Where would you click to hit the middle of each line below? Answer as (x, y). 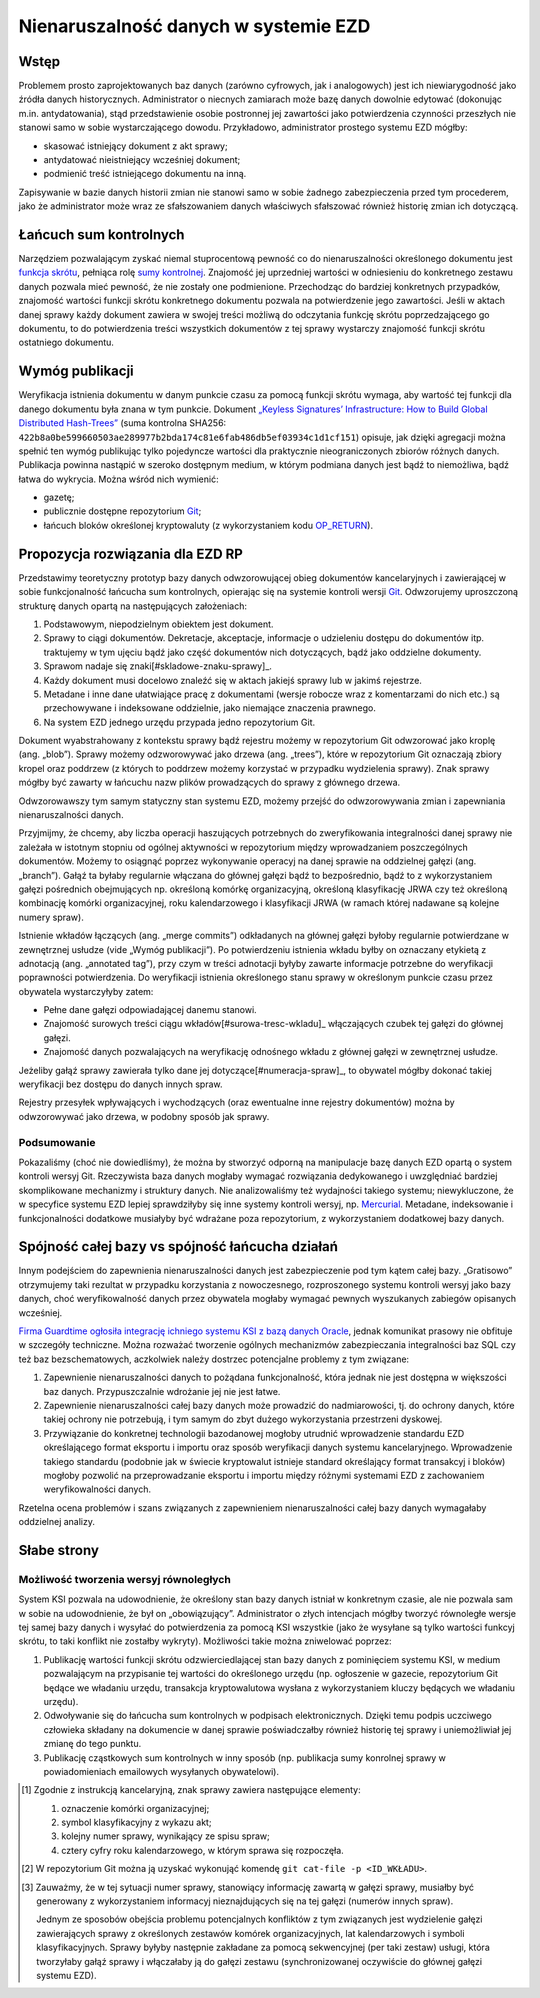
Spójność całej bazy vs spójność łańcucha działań (178, 1246)
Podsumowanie (57, 1142)
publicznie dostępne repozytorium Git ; (122, 511)
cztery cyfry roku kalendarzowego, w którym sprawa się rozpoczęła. (202, 1850)
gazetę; (59, 497)
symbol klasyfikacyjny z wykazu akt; (136, 1822)
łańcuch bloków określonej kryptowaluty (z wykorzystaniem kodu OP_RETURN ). (208, 525)
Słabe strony (59, 1550)
